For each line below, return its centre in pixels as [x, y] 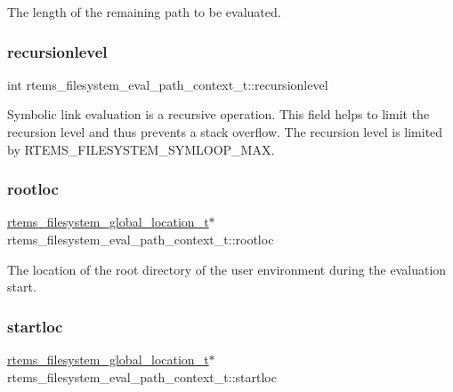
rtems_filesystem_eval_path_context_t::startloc [142, 376]
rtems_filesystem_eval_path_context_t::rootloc [141, 239]
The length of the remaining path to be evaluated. [144, 12]
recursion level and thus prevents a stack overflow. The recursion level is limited [225, 132]
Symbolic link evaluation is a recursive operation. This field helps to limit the [218, 114]
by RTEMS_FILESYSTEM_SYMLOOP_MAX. [141, 149]
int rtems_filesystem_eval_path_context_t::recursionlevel [168, 84]
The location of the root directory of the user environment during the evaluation [227, 269]
